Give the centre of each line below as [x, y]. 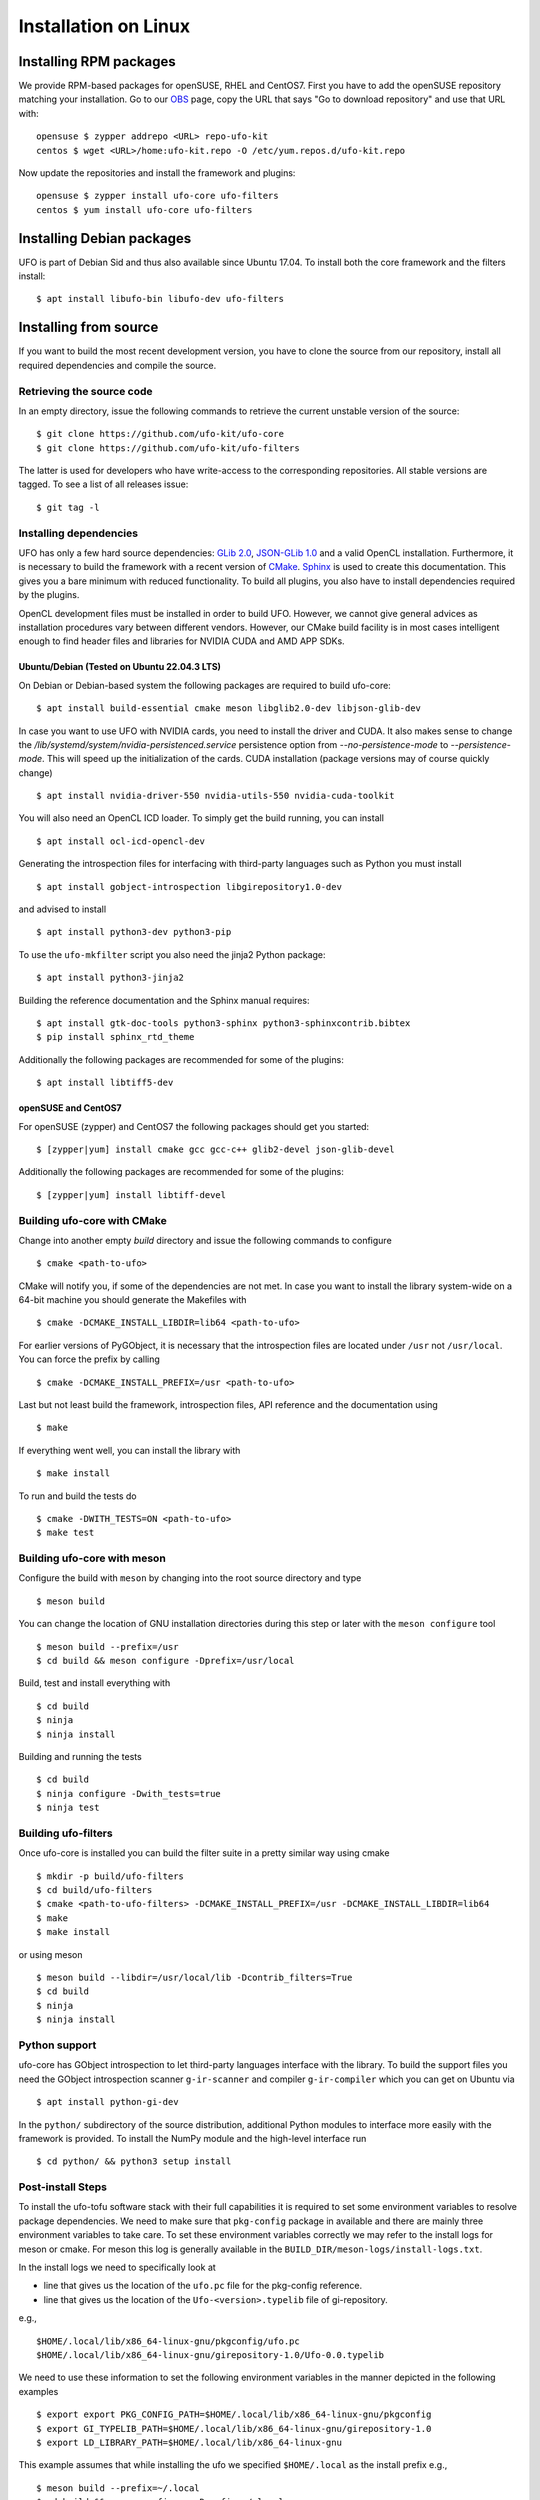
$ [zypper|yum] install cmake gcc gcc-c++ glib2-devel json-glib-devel [215, 1149]
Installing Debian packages [105, 238]
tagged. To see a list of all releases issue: [103, 484]
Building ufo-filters [66, 1833]
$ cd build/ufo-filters [94, 1890]
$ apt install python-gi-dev [107, 2102]
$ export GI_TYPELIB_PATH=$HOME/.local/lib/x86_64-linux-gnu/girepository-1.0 [234, 2428]
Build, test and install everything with [94, 1683]
